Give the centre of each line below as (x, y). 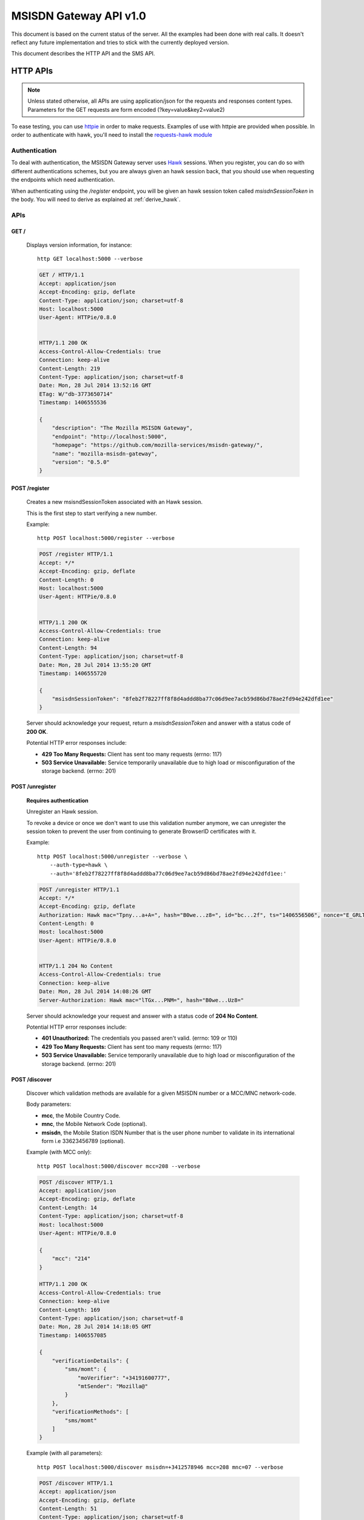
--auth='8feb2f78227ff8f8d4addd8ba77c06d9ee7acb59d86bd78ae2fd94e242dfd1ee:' (168, 873)
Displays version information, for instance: (79, 245)
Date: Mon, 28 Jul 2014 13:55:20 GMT (95, 665)
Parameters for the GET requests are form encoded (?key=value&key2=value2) (126, 109)
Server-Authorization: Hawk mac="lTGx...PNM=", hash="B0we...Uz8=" (142, 1000)
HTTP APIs (32, 71)
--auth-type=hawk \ (79, 865)
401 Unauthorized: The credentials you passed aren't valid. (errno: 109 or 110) (140, 1038)
